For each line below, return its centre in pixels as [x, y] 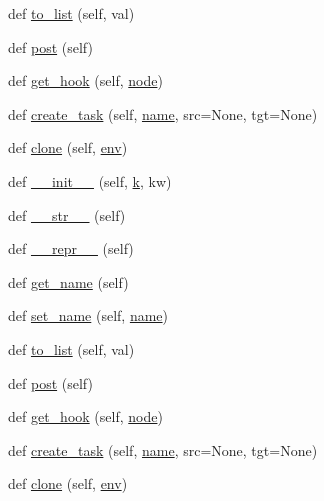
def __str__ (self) [67, 214]
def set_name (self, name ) [88, 315]
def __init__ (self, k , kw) [90, 180]
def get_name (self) [68, 281]
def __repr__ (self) [71, 248]
